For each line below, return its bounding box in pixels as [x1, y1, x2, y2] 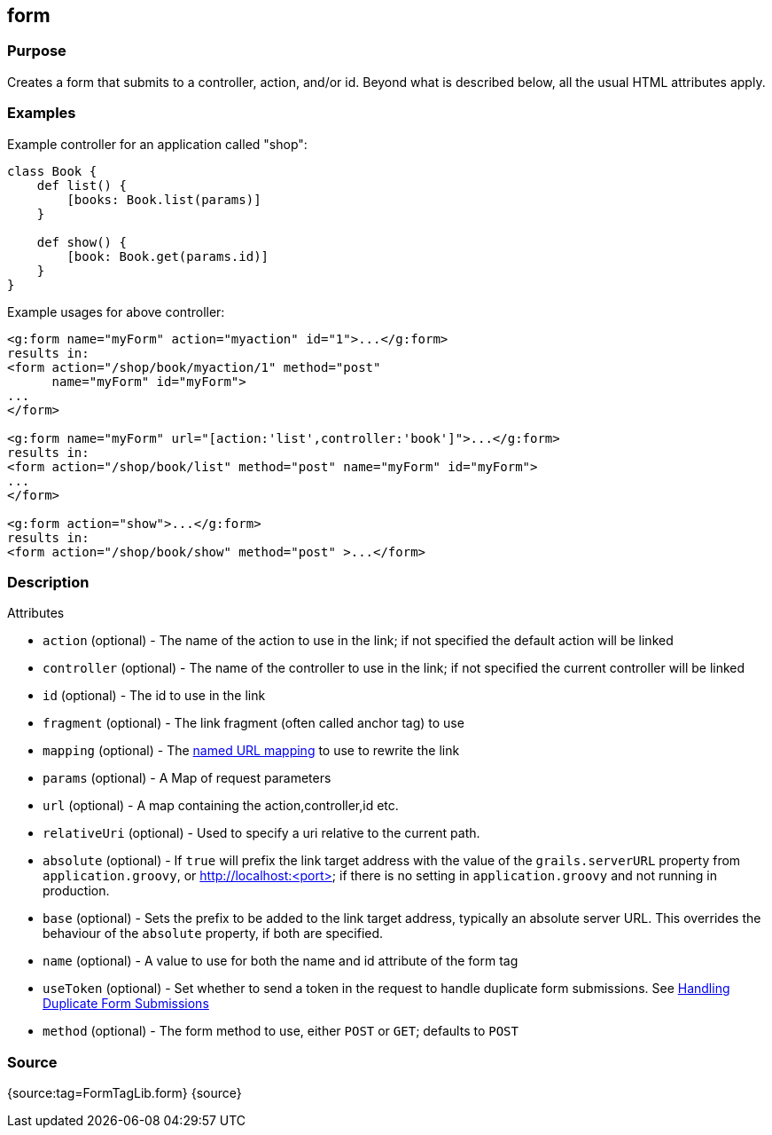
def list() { [36, 177, 127, 193]
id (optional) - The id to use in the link [43, 688, 266, 704]
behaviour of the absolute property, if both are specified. [43, 926, 384, 942]
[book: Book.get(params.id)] [66, 248, 269, 264]
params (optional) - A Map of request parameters [43, 770, 331, 786]
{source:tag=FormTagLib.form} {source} [7, 1085, 242, 1101]
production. [43, 883, 110, 899]
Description [7, 572, 90, 591]
